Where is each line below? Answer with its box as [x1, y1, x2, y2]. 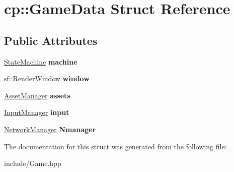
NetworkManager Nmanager [4, 124, 96, 134]
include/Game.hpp [4, 158, 61, 168]
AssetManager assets [4, 90, 70, 100]
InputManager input [4, 107, 69, 118]
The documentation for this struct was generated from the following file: [4, 141, 227, 151]
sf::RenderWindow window [4, 73, 90, 84]
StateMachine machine [4, 56, 77, 67]
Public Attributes [4, 32, 98, 48]
